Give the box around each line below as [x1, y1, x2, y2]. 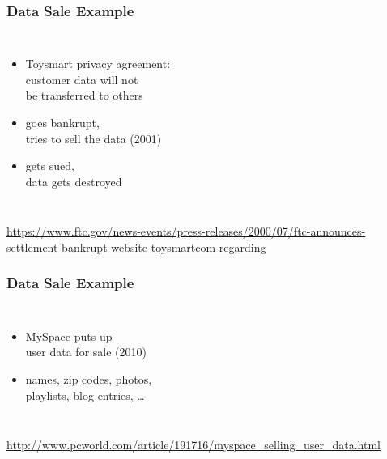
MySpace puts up [25, 327, 113, 344]
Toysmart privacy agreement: [25, 55, 171, 72]
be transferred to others [25, 87, 143, 104]
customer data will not [25, 70, 138, 87]
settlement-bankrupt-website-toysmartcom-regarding [6, 238, 266, 255]
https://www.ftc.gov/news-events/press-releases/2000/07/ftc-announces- [6, 223, 366, 240]
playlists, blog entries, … [25, 386, 145, 403]
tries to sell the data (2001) [25, 130, 162, 147]
